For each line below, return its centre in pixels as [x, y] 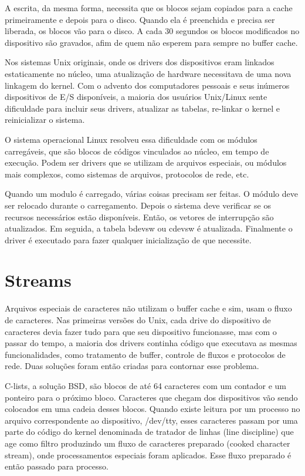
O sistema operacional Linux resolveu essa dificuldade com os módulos [131, 139]
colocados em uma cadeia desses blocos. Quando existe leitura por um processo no [152, 409]
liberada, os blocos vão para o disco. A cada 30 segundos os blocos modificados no [152, 31]
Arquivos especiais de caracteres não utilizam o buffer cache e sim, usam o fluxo [148, 308]
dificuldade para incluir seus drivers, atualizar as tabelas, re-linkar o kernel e [142, 108]
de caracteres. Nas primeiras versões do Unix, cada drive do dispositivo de [138, 320]
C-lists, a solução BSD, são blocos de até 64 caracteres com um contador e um [145, 385]
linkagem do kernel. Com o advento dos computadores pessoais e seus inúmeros [147, 85]
